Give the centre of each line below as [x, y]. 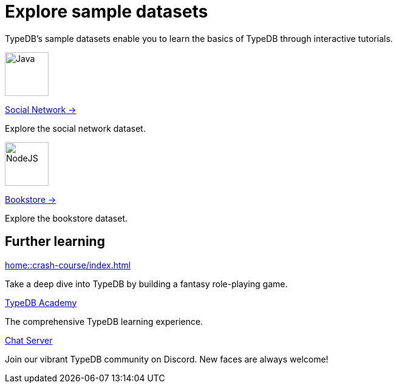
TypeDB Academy [41, 302]
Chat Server [29, 340]
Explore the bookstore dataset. [66, 218]
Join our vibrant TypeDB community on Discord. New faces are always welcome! [167, 359]
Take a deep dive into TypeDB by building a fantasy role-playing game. [146, 284]
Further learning [55, 242]
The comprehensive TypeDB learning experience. [104, 321]
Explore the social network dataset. [75, 128]
